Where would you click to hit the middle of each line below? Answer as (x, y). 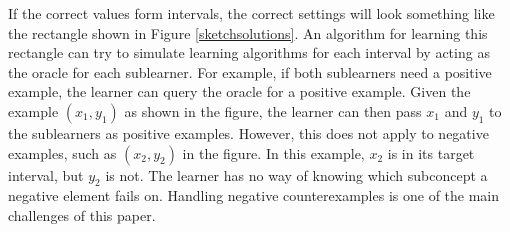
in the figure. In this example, (273, 152)
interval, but (46, 174)
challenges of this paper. (82, 214)
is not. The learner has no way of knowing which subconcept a (296, 174)
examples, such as (62, 152)
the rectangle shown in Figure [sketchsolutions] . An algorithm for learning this (248, 32)
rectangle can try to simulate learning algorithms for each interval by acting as (249, 52)
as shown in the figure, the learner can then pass (273, 110)
